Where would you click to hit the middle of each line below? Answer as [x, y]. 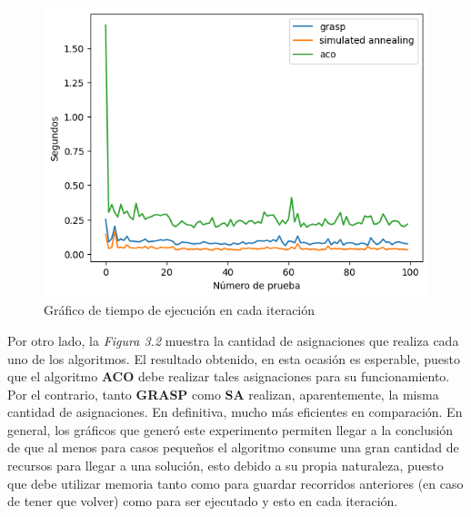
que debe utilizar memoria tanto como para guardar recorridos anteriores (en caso [235, 483]
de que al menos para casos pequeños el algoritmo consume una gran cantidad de [233, 447]
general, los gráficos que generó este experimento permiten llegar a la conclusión [230, 429]
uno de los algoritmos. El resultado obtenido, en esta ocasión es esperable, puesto [234, 358]
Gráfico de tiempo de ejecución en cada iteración [180, 310]
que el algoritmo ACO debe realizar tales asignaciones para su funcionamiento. [229, 376]
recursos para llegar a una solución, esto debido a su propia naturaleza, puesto [225, 466]
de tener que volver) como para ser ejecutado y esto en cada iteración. [203, 501]
